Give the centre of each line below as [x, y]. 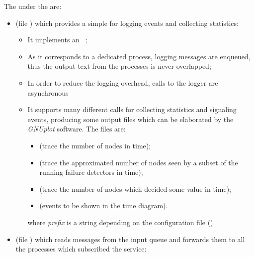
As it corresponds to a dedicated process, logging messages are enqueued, [139, 56]
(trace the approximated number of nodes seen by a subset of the [139, 162]
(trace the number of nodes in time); [95, 145]
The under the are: [33, 6]
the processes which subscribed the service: [81, 249]
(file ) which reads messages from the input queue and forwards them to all [130, 239]
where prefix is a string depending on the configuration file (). [121, 222]
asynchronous [48, 92]
